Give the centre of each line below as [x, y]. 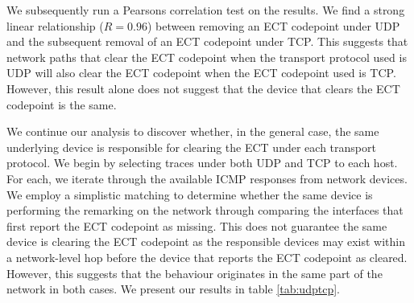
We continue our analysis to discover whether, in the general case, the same [193, 131]
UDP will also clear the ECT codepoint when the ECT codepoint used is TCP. [201, 73]
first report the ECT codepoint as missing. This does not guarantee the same [197, 225]
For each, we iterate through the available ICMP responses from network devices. [207, 178]
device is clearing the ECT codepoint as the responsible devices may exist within [206, 242]
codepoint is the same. [62, 104]
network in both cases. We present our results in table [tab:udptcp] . [173, 289]
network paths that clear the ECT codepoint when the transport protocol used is [207, 57]
